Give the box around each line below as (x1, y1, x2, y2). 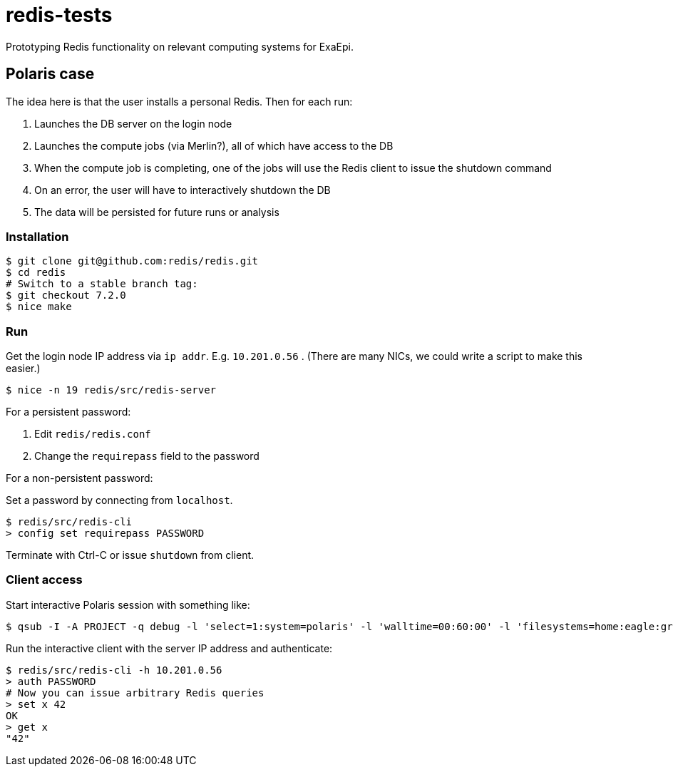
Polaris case (6, 65, 95, 83)
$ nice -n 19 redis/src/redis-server (6, 384, 217, 396)
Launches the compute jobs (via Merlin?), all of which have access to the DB (34, 139, 394, 152)
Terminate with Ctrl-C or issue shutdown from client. (6, 549, 255, 562)
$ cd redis (6, 267, 66, 279)
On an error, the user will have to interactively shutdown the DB (34, 183, 331, 196)
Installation (6, 229, 69, 244)
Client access (6, 572, 83, 587)
